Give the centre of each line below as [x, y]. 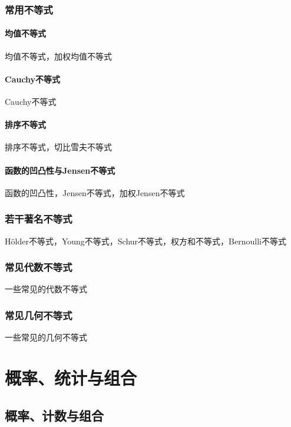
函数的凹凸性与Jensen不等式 [60, 170]
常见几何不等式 [39, 315]
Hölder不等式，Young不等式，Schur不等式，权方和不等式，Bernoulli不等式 [145, 241]
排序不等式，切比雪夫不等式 [58, 147]
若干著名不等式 [39, 219]
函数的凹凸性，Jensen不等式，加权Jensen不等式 [95, 192]
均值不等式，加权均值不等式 [58, 56]
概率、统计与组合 [71, 378]
